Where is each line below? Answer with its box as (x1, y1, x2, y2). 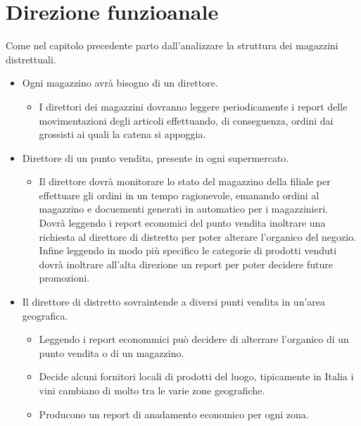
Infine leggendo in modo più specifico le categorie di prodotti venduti (39, 243, 337, 258)
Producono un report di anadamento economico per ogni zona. (39, 406, 309, 421)
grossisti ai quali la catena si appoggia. (39, 127, 206, 142)
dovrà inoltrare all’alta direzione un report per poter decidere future (39, 256, 333, 271)
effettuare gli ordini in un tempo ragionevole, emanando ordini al (39, 187, 319, 202)
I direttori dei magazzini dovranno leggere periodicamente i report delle (39, 99, 348, 113)
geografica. (22, 308, 68, 322)
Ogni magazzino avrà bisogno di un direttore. (22, 75, 218, 90)
